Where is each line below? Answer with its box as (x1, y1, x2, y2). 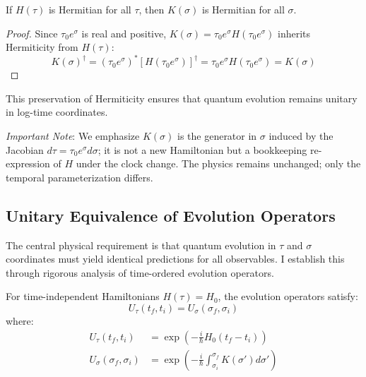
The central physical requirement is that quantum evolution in (6, 237, 276, 252)
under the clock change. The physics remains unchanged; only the (76, 156, 361, 171)
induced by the (268, 128, 333, 143)
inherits (278, 25, 311, 40)
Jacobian (6, 142, 44, 157)
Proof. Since (6, 25, 58, 40)
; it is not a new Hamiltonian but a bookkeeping (98, 142, 307, 157)
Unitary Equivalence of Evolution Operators (6, 204, 336, 226)
